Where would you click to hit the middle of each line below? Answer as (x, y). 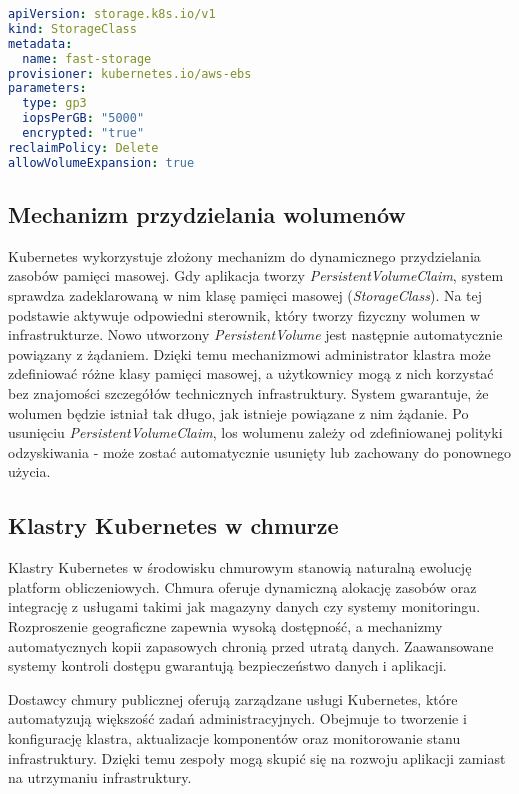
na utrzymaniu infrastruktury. (100, 777)
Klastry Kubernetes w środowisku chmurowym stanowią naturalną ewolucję (240, 567)
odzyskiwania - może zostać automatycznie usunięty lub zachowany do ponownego (260, 451)
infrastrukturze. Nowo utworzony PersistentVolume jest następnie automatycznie (255, 334)
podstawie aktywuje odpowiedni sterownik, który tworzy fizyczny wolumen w (244, 314)
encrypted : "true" (83, 133)
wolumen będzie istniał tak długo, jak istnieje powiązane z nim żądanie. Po (238, 412)
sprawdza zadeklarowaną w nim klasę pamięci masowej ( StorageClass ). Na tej (245, 295)
